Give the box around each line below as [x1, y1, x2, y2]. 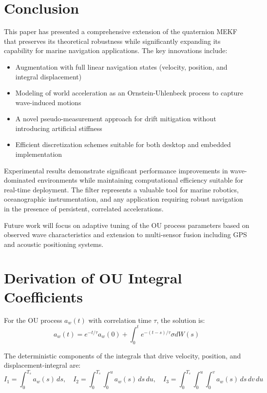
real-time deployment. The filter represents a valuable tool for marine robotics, [4, 184, 239, 194]
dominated [4, 175, 36, 185]
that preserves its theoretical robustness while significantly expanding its [4, 36, 221, 46]
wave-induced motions [15, 97, 81, 107]
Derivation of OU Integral [4, 267, 182, 287]
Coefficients [4, 286, 83, 306]
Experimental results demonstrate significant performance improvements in [4, 165, 228, 175]
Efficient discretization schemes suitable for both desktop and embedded [15, 139, 231, 150]
